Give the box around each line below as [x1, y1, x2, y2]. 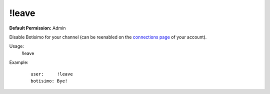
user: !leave [30, 71, 73, 77]
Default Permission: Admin [9, 25, 66, 31]
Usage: [9, 43, 24, 49]
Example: [9, 59, 28, 65]
